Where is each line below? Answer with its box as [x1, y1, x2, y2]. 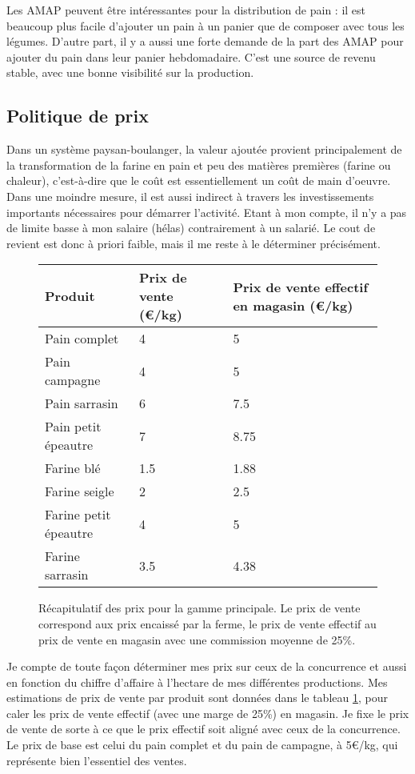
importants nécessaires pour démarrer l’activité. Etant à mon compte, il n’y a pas [6, 203, 407, 220]
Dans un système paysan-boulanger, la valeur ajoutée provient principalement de [6, 141, 402, 158]
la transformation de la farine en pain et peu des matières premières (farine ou [6, 156, 391, 173]
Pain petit [45, 417, 102, 436]
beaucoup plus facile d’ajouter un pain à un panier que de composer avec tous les [6, 17, 405, 34]
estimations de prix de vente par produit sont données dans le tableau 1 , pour [6, 689, 388, 706]
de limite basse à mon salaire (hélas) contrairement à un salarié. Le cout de [6, 219, 376, 236]
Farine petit [45, 505, 111, 524]
